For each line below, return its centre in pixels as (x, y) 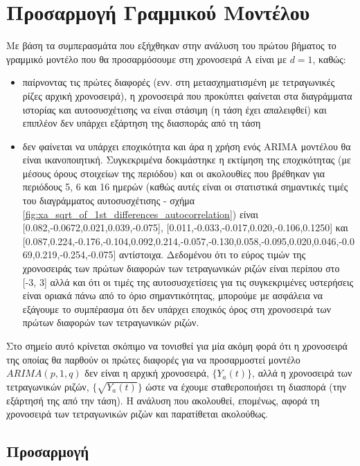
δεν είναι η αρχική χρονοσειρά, (147, 373)
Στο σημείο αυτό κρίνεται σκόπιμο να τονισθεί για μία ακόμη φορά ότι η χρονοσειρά (177, 346)
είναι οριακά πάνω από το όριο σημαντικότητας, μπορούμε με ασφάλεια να (173, 295)
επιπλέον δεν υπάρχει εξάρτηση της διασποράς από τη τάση (142, 123)
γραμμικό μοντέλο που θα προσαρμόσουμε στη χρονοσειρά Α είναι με (146, 59)
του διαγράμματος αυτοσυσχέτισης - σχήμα (109, 200)
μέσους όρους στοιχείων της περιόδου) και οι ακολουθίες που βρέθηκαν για (174, 173)
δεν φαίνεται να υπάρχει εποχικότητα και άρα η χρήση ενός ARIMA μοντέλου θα (187, 146)
